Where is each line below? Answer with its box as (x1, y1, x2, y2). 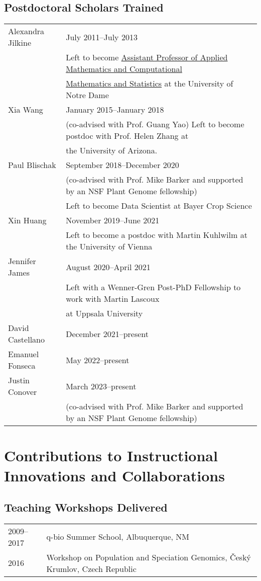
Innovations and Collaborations (4, 465, 225, 485)
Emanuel (8, 348, 39, 360)
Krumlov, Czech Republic (46, 562, 137, 574)
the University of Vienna (66, 240, 153, 253)
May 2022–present (66, 354, 129, 366)
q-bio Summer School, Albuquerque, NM (46, 531, 189, 543)
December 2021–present (66, 327, 149, 340)
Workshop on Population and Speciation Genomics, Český (46, 551, 251, 563)
